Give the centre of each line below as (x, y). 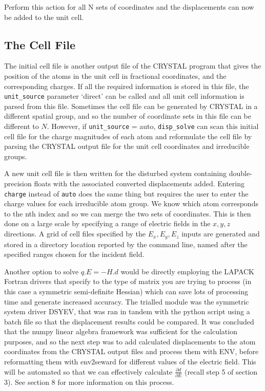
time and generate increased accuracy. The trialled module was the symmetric (127, 301)
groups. (16, 156)
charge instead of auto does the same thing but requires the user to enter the (126, 193)
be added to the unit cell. (44, 17)
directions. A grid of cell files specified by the (75, 234)
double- (240, 173)
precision (18, 183)
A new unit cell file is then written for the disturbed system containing (116, 173)
